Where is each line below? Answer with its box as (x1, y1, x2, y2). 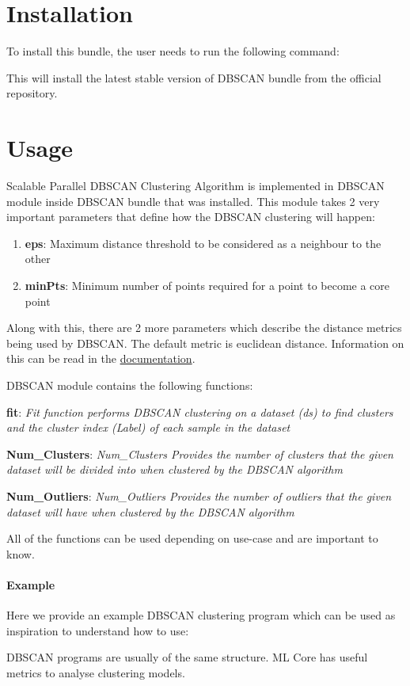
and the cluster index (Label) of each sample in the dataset (6, 419, 290, 436)
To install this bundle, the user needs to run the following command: (6, 43, 340, 59)
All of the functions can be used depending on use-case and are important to (6, 530, 378, 547)
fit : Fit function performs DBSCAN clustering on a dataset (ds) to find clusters (6, 403, 393, 420)
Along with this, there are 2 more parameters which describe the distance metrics (6, 319, 402, 336)
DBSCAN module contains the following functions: (6, 376, 253, 393)
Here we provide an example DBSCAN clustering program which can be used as (6, 607, 396, 623)
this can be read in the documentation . (6, 350, 196, 367)
